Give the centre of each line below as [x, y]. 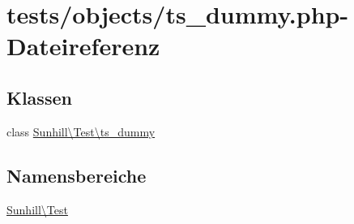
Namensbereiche [77, 175]
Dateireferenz [83, 46]
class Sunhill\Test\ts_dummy [81, 131]
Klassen [39, 97]
